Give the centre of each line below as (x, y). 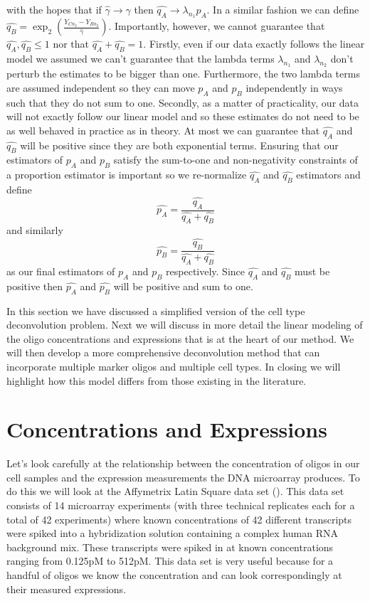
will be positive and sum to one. (183, 286)
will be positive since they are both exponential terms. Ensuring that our (179, 145)
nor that (71, 44)
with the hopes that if (54, 9)
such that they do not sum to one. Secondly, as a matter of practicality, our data (183, 102)
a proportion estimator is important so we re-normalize (127, 175)
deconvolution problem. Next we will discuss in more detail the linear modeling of (185, 325)
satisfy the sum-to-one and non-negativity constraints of (236, 160)
